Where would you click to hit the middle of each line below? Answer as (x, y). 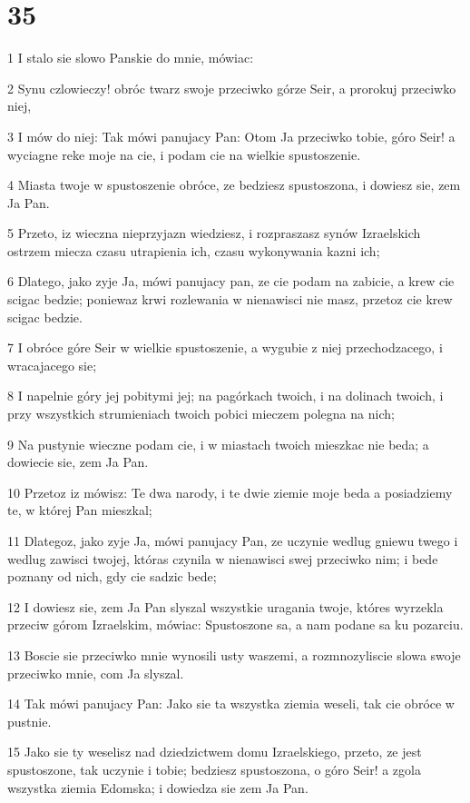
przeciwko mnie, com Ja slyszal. (96, 673)
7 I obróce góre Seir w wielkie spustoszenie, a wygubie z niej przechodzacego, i (225, 347)
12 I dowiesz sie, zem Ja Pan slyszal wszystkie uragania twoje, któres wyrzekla (225, 606)
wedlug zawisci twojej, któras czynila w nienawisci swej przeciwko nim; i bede (223, 558)
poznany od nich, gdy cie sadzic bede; (112, 576)
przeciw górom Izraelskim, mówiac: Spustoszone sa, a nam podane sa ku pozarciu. (235, 625)
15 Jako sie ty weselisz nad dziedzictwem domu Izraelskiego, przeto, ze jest (215, 752)
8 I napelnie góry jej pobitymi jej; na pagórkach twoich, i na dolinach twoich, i (225, 396)
